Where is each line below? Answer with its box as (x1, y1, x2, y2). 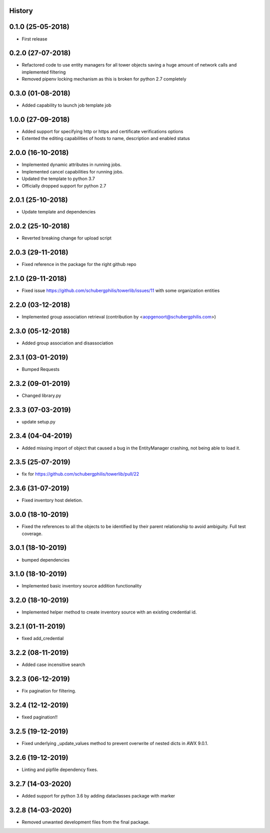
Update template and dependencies (21, 209, 96, 215)
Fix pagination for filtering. (21, 688, 76, 694)
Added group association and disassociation (21, 340, 113, 346)
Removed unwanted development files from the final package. (21, 819, 150, 825)
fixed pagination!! (21, 714, 57, 720)
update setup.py (21, 418, 56, 424)
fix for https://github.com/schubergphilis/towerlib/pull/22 (21, 471, 139, 477)
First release (21, 35, 47, 42)
